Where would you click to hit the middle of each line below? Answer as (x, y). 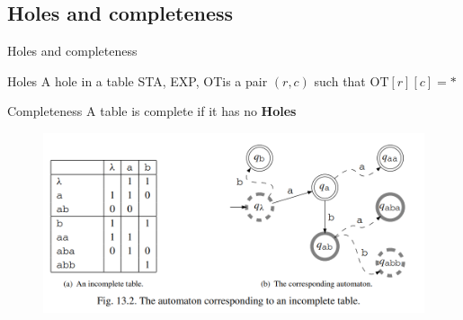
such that (340, 80)
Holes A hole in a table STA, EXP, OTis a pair (138, 80)
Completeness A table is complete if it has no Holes (152, 111)
